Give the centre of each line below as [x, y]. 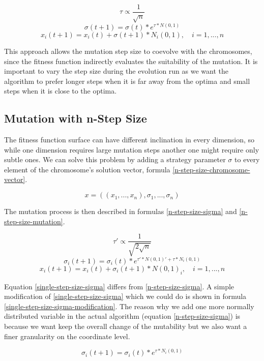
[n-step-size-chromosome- [211, 169]
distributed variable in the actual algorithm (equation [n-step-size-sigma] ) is [122, 316]
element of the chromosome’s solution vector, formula [87, 169]
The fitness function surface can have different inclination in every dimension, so [129, 140]
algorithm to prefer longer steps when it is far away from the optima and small [127, 81]
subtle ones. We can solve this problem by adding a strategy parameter [115, 159]
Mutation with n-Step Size [76, 118]
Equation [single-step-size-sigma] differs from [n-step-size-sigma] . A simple [119, 286]
